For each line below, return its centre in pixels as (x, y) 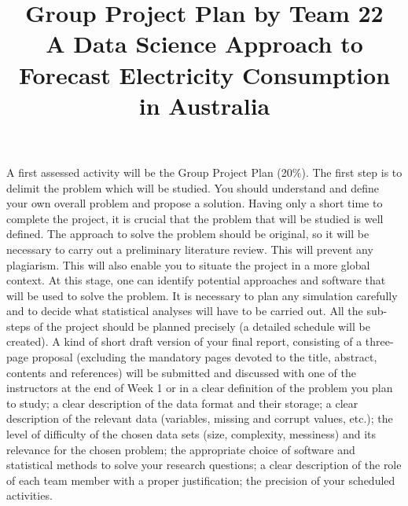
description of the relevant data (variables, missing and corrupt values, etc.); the (200, 418)
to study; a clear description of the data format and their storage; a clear (182, 403)
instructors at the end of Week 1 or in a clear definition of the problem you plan (200, 388)
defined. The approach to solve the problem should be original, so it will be (188, 234)
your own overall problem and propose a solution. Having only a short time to (195, 203)
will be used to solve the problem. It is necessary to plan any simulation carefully (202, 295)
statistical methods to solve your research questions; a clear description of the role (204, 465)
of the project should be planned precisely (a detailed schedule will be (202, 326)
